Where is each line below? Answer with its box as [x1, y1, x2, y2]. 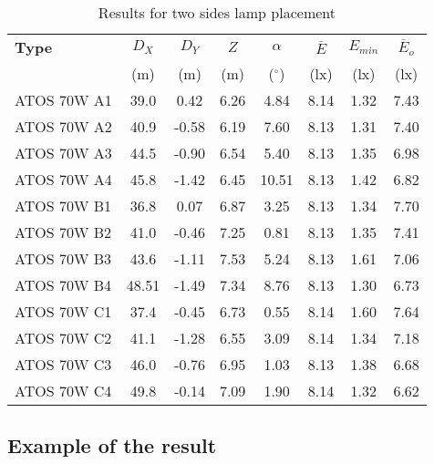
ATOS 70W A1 [15, 89, 112, 110]
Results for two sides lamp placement [98, 2, 336, 23]
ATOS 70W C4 [15, 380, 112, 401]
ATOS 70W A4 [15, 169, 112, 190]
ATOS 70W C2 [15, 327, 112, 348]
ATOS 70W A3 [15, 142, 112, 163]
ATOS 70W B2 [15, 222, 112, 242]
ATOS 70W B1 [15, 195, 112, 216]
